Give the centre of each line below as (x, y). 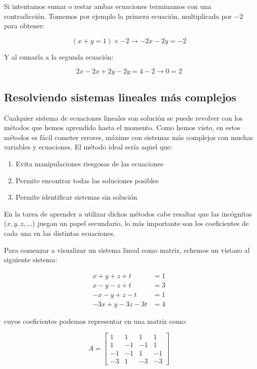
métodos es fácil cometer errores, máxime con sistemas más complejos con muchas (129, 137)
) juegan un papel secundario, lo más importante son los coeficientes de (141, 223)
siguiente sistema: (31, 259)
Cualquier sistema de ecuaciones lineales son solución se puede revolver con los (123, 117)
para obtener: (24, 26)
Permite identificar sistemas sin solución (76, 197)
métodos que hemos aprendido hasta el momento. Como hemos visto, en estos (122, 127)
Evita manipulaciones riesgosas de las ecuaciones (90, 163)
